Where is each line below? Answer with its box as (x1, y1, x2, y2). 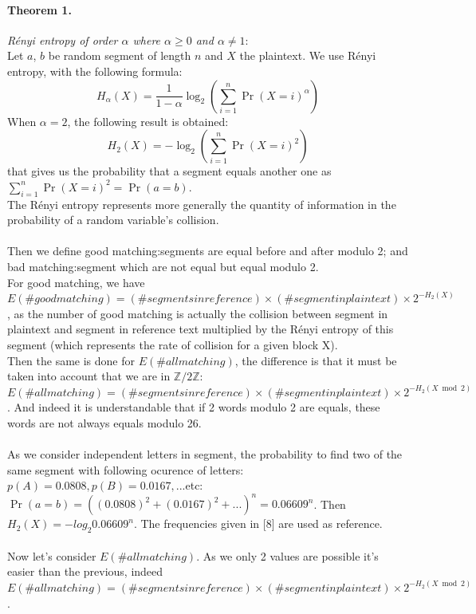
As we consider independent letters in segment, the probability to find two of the (7, 446, 403, 462)
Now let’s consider (7, 547, 96, 564)
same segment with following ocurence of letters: (7, 461, 244, 478)
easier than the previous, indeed (7, 563, 163, 580)
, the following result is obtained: (67, 112, 229, 129)
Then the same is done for (7, 352, 136, 368)
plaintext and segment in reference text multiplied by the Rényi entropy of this (7, 321, 394, 337)
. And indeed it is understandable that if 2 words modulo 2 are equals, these (7, 399, 380, 415)
